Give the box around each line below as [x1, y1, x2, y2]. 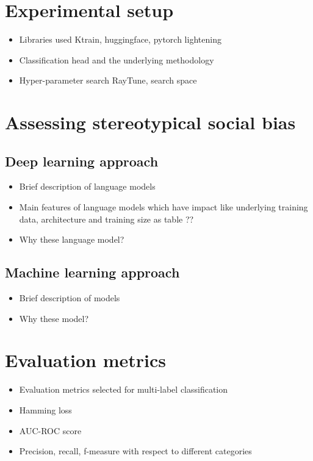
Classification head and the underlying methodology [19, 53, 214, 66]
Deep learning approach [5, 151, 159, 170]
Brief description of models [19, 291, 120, 304]
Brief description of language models [19, 180, 156, 193]
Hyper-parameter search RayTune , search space [19, 74, 197, 87]
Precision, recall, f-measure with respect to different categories [19, 445, 252, 457]
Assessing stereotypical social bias [5, 110, 296, 135]
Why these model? [19, 312, 89, 324]
